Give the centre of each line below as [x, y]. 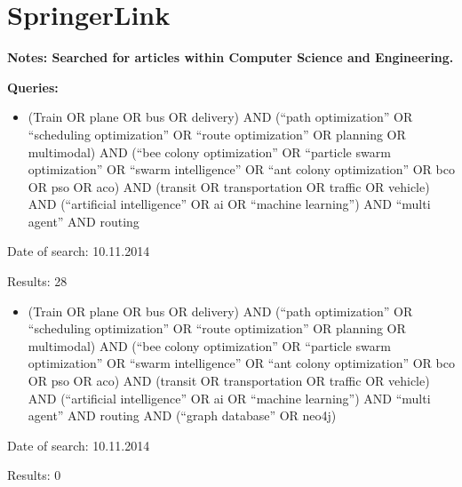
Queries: [33, 87]
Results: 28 [37, 281]
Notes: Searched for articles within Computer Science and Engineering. [231, 57]
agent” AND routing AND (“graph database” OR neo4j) [182, 415]
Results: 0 [34, 475]
